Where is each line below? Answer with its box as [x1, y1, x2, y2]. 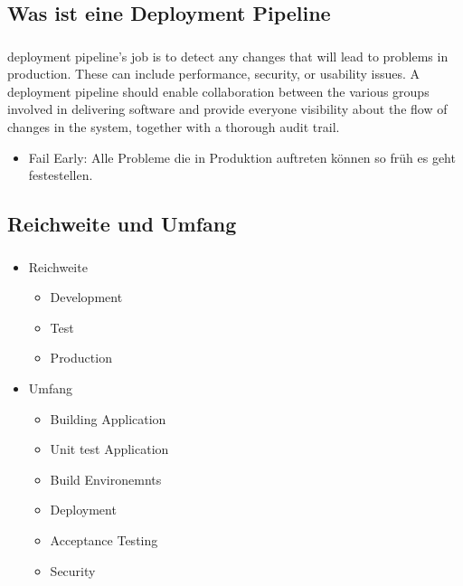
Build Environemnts [50, 469, 162, 488]
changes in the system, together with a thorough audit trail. [7, 118, 340, 137]
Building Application [50, 409, 166, 428]
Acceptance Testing [50, 530, 158, 549]
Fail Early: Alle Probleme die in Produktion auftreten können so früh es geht [28, 147, 456, 166]
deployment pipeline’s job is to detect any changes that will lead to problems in [7, 46, 449, 65]
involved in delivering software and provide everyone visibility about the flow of [7, 99, 448, 118]
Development [50, 288, 123, 307]
